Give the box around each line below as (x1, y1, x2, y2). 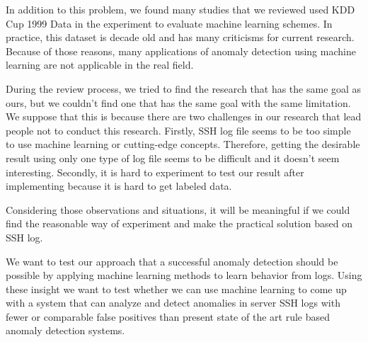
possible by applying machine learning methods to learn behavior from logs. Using (6, 268, 362, 283)
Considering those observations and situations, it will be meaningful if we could (6, 202, 350, 217)
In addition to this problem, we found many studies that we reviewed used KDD (6, 2, 355, 16)
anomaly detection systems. (6, 323, 125, 338)
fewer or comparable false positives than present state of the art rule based (6, 309, 330, 324)
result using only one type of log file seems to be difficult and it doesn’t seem (6, 150, 340, 165)
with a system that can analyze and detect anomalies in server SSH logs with (6, 295, 340, 310)
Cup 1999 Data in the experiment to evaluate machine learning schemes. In (6, 16, 333, 30)
